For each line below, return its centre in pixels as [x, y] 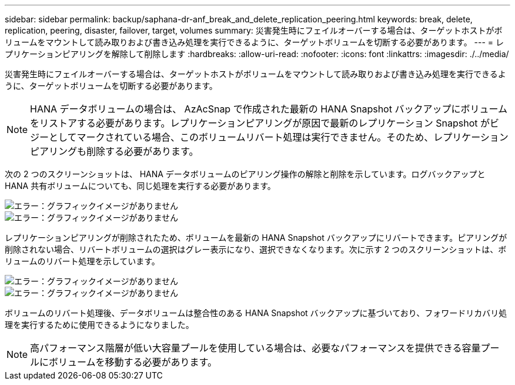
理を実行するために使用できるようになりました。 [99, 325]
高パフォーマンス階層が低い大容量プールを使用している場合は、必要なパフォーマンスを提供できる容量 [255, 348]
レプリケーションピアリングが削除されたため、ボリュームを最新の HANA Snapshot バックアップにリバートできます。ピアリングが [256, 238]
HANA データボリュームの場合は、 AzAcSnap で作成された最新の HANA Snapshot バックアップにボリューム [269, 109]
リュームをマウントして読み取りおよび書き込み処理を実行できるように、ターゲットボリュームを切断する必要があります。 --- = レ [255, 42]
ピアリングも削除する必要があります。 [114, 151]
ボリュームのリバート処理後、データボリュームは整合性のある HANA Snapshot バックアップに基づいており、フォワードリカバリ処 [256, 313]
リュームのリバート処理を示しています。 [82, 261]
